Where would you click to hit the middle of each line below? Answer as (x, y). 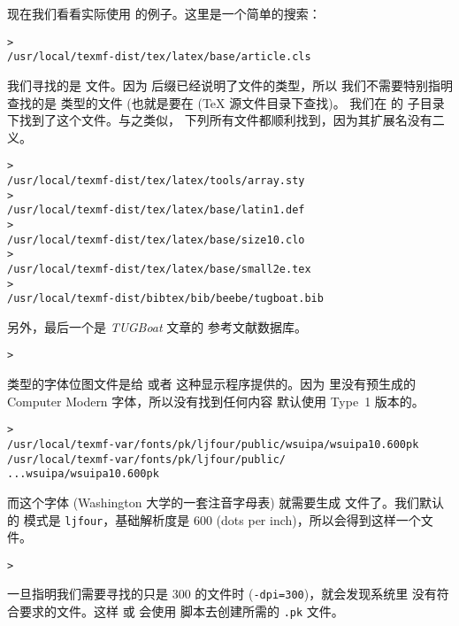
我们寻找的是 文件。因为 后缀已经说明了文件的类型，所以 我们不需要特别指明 (230, 85)
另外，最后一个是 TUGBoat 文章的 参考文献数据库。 (157, 326)
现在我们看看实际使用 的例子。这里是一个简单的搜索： (164, 13)
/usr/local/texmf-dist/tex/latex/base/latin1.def (156, 210)
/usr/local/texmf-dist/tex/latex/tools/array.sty (156, 180)
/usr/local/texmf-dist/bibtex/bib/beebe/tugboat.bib (165, 299)
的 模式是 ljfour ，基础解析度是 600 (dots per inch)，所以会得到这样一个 (214, 519)
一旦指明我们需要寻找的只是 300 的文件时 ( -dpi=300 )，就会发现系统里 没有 (222, 594)
